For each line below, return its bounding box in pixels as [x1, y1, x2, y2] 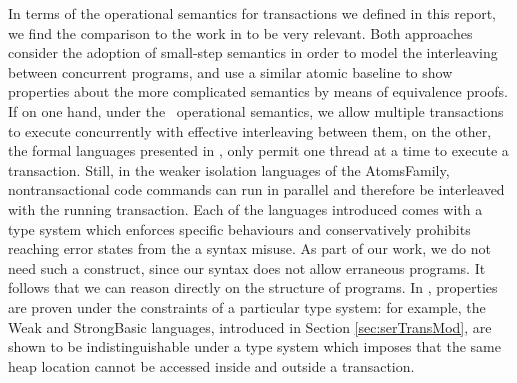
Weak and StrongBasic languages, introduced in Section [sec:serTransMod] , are [8, 316, 492, 337]
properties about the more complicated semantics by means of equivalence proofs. [8, 81, 508, 102]
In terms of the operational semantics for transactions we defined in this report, [8, 3, 496, 23]
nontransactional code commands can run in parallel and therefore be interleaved [8, 179, 505, 200]
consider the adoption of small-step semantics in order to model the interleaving [8, 42, 498, 63]
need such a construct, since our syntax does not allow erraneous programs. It [8, 257, 486, 278]
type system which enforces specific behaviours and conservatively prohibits [8, 218, 471, 239]
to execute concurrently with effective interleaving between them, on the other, [8, 120, 492, 141]
